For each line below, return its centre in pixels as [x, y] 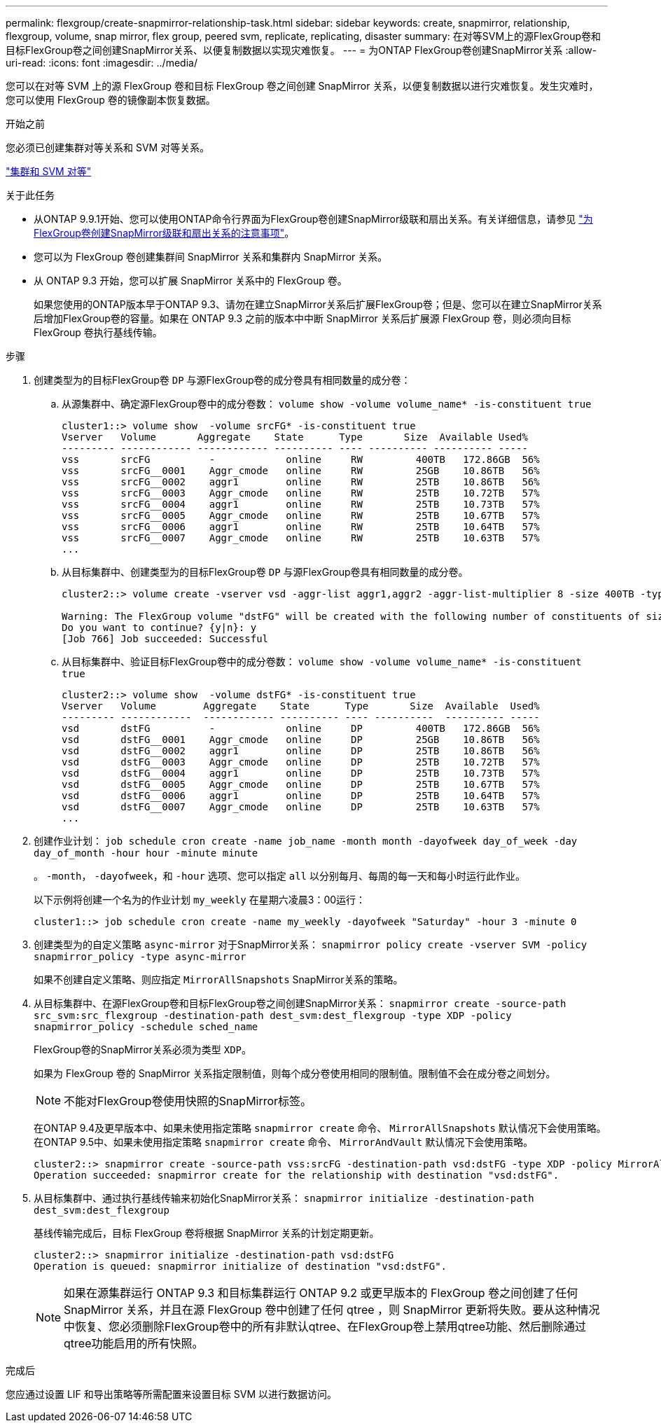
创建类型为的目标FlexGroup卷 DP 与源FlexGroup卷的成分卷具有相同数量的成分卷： [222, 380]
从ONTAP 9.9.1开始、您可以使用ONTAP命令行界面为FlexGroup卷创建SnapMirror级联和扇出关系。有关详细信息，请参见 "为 [313, 219]
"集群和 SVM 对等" [49, 171]
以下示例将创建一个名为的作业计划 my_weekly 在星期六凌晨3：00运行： [200, 900]
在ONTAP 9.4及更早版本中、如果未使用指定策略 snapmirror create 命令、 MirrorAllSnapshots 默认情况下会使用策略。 [320, 1128]
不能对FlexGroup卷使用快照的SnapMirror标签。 [188, 1101]
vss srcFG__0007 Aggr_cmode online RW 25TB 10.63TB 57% [301, 538]
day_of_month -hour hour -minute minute [146, 853]
